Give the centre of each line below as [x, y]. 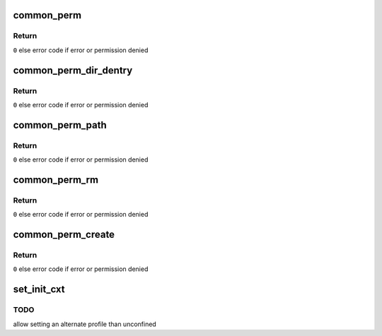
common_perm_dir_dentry [73, 70]
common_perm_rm [56, 180]
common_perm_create [64, 235]
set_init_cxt [39, 289]
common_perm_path [60, 125]
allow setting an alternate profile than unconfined [85, 324]
